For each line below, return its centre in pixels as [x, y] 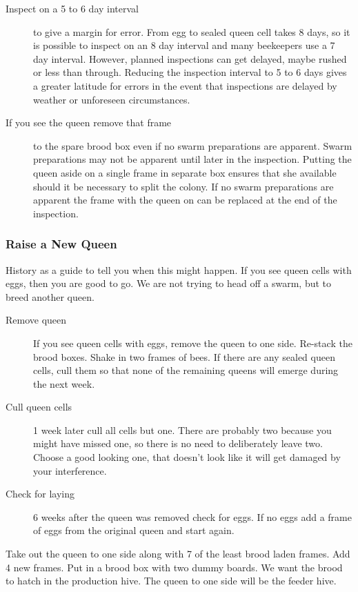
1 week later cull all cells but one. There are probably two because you [182, 430]
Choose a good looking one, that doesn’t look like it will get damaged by [187, 457]
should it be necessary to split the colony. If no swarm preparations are [183, 186]
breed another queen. [50, 296]
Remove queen [36, 320]
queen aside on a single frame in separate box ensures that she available [185, 172]
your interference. [70, 470]
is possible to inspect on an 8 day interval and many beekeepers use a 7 [184, 45]
